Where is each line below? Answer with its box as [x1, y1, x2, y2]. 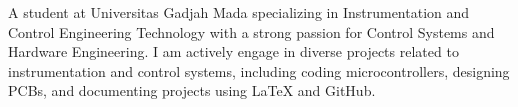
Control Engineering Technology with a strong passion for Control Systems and [8, 21, 495, 42]
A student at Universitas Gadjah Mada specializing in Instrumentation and [8, 2, 470, 22]
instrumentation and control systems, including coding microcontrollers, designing [8, 60, 510, 81]
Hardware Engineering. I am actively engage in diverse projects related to [8, 41, 459, 62]
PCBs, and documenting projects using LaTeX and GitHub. [8, 80, 376, 101]
